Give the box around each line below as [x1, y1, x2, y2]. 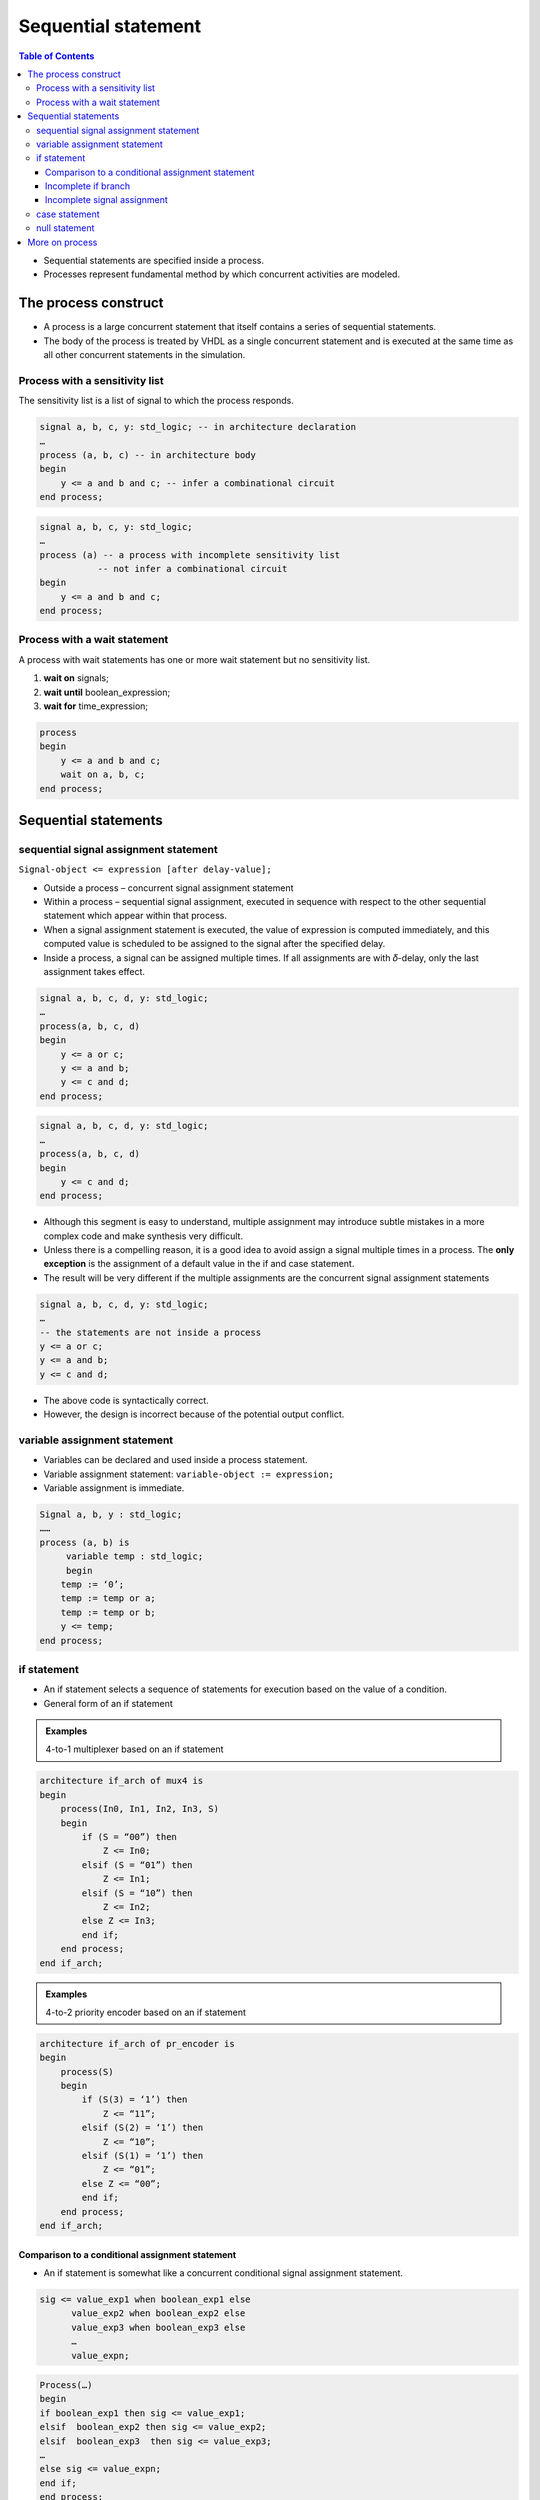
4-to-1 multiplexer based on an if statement [45, 1743, 224, 1755]
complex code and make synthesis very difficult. [43, 1230, 244, 1242]
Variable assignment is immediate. [43, 1482, 185, 1494]
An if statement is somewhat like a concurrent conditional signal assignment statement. [43, 2266, 404, 2279]
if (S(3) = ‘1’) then [81, 2094, 188, 2105]
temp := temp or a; [60, 1593, 157, 1604]
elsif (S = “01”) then [81, 1859, 194, 1870]
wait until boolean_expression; [43, 686, 171, 698]
